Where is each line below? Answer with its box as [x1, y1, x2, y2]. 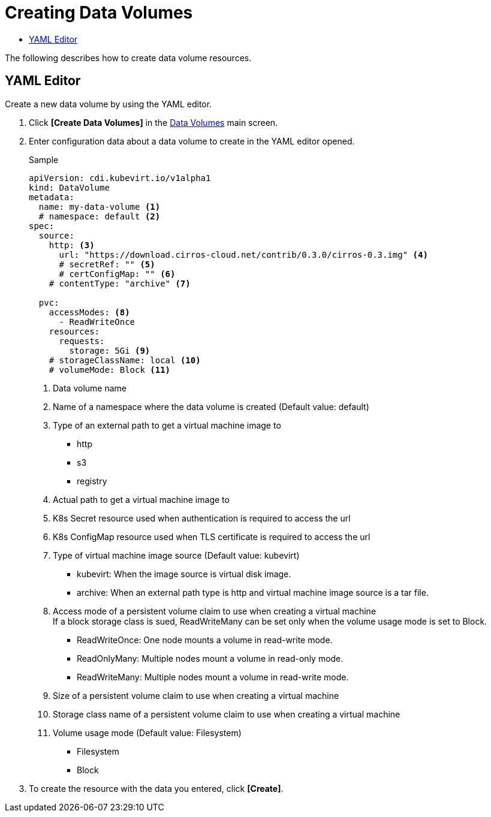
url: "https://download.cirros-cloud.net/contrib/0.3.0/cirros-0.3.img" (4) [59, 249, 428, 260]
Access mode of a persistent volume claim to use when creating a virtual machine [53, 605, 376, 616]
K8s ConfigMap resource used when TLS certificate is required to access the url [53, 531, 370, 542]
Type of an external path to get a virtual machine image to [53, 420, 281, 430]
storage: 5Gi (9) [69, 345, 150, 355]
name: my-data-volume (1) [38, 201, 161, 212]
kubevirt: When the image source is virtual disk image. [77, 568, 291, 579]
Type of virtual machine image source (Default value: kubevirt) [53, 550, 300, 560]
